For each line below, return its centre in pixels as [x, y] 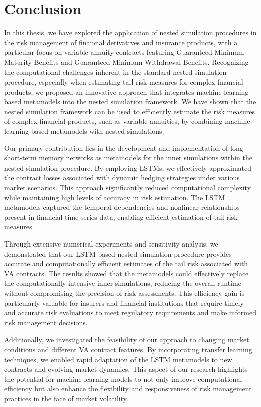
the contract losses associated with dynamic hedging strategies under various [122, 177]
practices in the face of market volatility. [66, 398]
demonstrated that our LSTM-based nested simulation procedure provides [118, 253]
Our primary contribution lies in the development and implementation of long [124, 148]
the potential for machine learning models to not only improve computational [123, 379]
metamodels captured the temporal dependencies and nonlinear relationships [122, 207]
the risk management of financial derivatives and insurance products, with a [121, 42]
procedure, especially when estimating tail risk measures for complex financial [124, 82]
